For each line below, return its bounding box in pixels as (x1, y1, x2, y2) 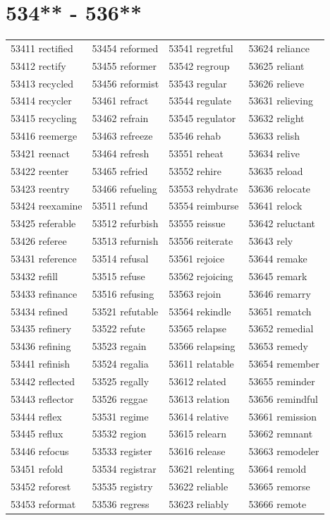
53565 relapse (169, 321, 226, 336)
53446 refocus (11, 444, 69, 459)
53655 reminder (248, 373, 315, 388)
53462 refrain (92, 111, 149, 126)
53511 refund (92, 198, 148, 213)
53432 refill (11, 268, 58, 283)
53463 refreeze (92, 128, 153, 143)
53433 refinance (11, 286, 78, 301)
